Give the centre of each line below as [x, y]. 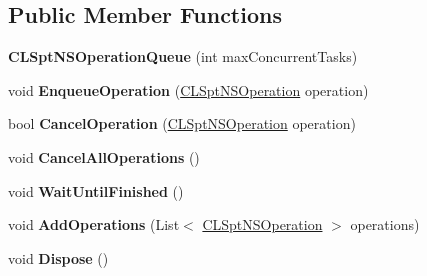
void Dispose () [58, 257]
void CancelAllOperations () [104, 156]
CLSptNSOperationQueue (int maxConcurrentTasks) [183, 56]
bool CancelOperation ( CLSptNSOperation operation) [182, 123]
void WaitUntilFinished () [96, 190]
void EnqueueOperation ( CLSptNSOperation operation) [188, 89]
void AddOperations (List [94, 224]
